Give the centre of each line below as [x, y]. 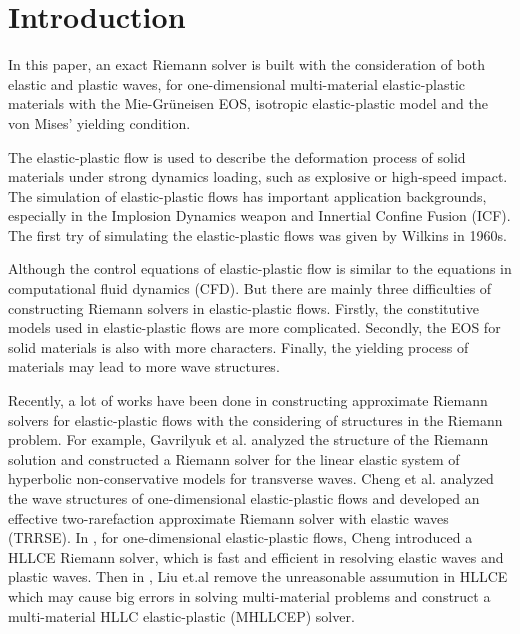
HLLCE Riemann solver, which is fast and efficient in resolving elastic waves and [256, 556]
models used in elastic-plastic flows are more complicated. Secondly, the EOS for [254, 327]
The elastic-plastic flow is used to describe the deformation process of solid [237, 156]
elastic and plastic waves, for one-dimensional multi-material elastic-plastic [237, 83]
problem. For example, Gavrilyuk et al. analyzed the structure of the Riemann [248, 439]
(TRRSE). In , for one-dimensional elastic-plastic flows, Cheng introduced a [240, 537]
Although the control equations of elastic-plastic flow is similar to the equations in [260, 268]
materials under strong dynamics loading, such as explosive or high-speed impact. [258, 176]
